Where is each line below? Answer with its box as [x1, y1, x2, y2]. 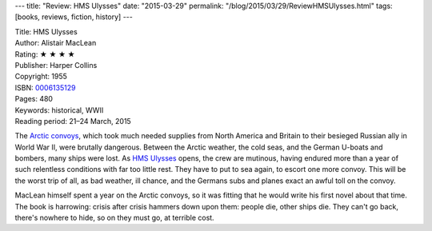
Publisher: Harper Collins [14, 60, 98, 70]
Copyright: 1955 [14, 72, 67, 82]
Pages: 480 [14, 94, 54, 104]
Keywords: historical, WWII [14, 105, 104, 115]
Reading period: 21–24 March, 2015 [14, 116, 131, 125]
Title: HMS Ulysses [14, 26, 78, 36]
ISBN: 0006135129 [14, 82, 76, 92]
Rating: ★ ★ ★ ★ [14, 49, 75, 59]
